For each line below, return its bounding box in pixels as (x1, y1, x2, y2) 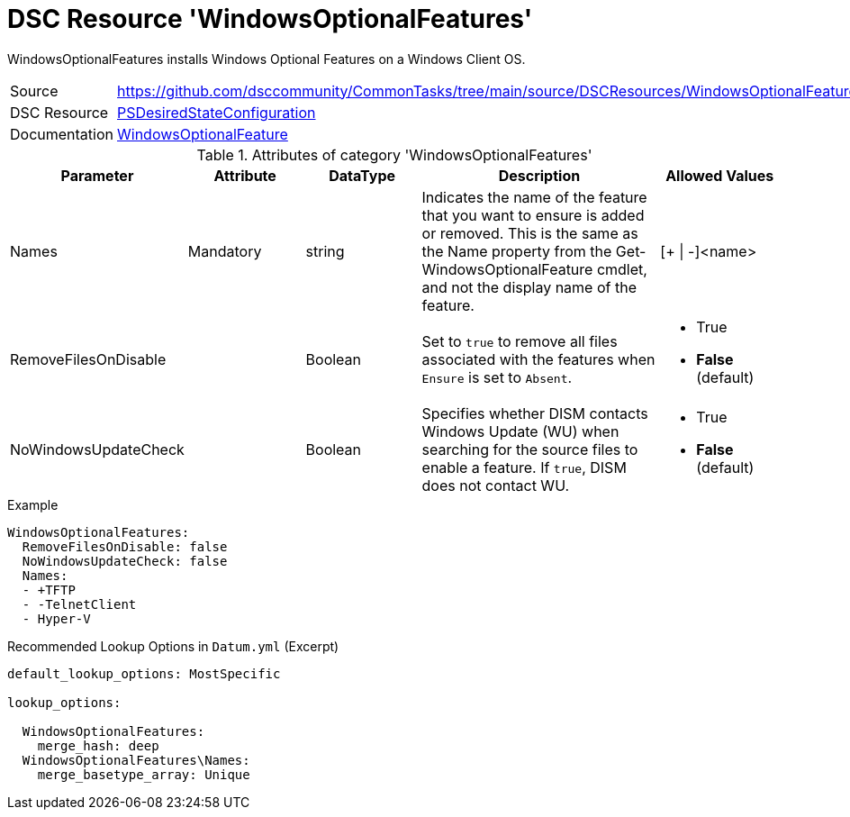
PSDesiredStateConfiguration (117, 103, 316, 122)
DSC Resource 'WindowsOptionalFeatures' (7, 4, 533, 34)
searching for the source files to (421, 440, 638, 458)
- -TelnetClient (22, 596, 137, 612)
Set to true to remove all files (421, 331, 618, 350)
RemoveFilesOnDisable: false (22, 539, 228, 554)
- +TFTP (22, 582, 76, 597)
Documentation (10, 124, 113, 143)
